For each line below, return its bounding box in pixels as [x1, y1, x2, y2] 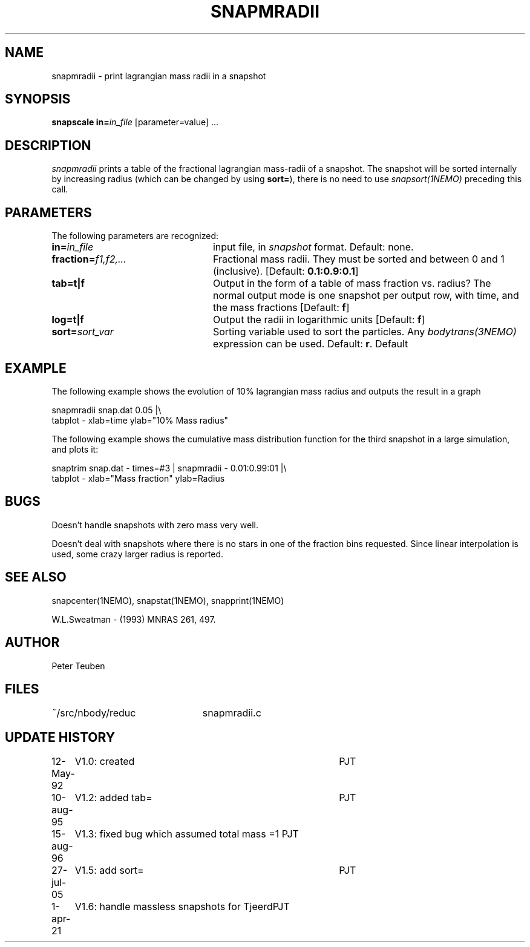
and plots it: [51, 444, 99, 454]
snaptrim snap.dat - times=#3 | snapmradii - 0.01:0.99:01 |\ [51, 462, 287, 473]
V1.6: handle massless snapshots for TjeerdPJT [74, 900, 290, 913]
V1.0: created [74, 755, 135, 768]
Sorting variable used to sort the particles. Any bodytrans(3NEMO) [212, 326, 517, 338]
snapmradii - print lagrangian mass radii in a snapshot [51, 70, 266, 81]
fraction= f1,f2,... [51, 253, 126, 266]
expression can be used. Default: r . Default [212, 338, 408, 350]
